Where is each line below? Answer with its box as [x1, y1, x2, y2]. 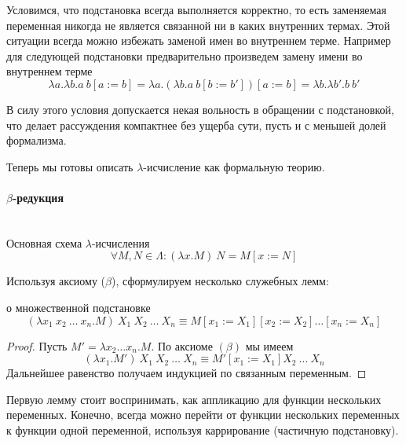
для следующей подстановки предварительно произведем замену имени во [6, 47, 363, 64]
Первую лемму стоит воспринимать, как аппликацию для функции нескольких [6, 391, 382, 407]
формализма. [6, 132, 67, 149]
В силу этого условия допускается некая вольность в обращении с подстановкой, [6, 101, 394, 117]
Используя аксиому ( [6, 273, 106, 289]
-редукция [12, 189, 64, 205]
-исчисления [91, 234, 150, 251]
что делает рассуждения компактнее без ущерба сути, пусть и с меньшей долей [6, 116, 386, 133]
